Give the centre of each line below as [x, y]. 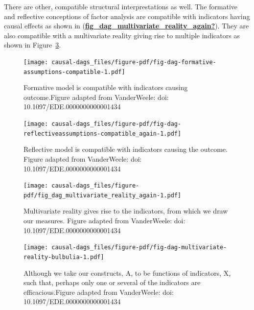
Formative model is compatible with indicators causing [106, 87]
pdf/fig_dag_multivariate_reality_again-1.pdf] [103, 195]
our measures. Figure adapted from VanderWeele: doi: [104, 221]
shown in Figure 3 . [33, 45]
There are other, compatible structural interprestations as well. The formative [121, 6]
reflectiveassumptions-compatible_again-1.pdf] [103, 133]
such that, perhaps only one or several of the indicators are [112, 282]
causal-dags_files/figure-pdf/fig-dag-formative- [134, 62]
